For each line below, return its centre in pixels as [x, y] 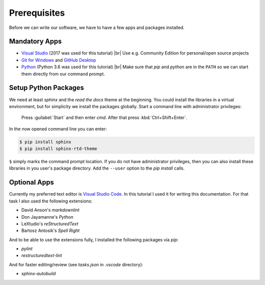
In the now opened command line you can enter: [58, 129]
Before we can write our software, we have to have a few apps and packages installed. [97, 28]
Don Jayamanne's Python [47, 217]
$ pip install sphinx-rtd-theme [58, 149]
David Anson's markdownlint [50, 210]
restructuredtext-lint [42, 256]
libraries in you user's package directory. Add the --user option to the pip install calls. [97, 168]
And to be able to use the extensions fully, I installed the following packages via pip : [94, 240]
